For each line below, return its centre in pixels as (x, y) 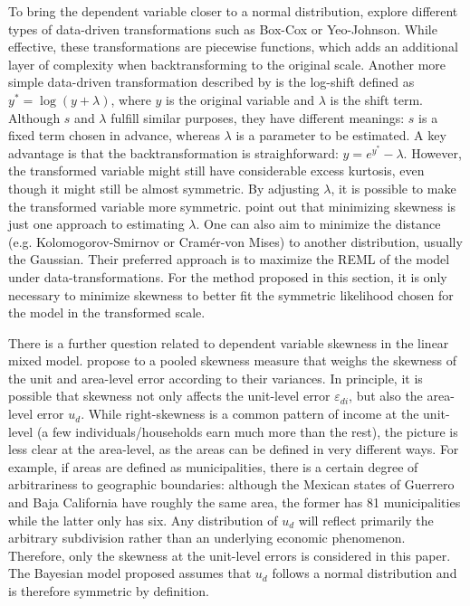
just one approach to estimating (96, 224)
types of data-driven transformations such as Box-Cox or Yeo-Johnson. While (223, 28)
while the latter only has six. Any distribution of (143, 520)
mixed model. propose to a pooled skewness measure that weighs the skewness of (232, 360)
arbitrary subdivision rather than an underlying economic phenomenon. (207, 538)
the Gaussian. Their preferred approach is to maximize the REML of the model (229, 259)
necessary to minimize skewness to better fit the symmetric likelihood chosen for (231, 294)
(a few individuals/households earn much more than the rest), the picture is (247, 431)
